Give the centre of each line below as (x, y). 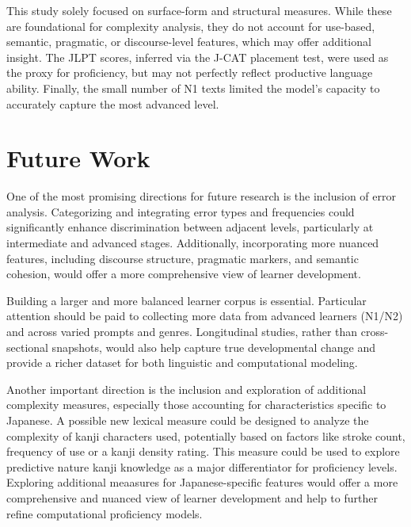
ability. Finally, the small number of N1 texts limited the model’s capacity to (193, 88)
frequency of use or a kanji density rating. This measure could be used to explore (203, 451)
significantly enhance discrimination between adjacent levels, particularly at (190, 227)
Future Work (78, 158)
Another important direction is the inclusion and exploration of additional (186, 389)
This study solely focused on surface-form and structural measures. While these (199, 10)
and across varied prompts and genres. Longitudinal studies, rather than (182, 332)
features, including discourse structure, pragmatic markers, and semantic (183, 258)
